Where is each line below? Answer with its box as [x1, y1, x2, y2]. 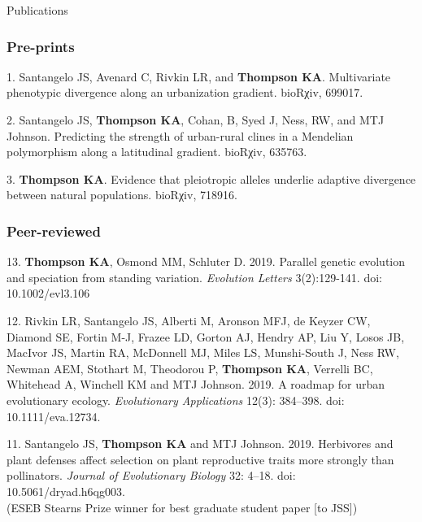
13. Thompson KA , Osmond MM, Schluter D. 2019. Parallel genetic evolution [7, 253, 406, 270]
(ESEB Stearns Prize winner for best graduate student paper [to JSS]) [7, 498, 358, 515]
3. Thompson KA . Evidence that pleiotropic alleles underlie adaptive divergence [7, 170, 416, 187]
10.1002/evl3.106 [7, 285, 90, 302]
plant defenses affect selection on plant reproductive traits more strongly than [7, 450, 394, 468]
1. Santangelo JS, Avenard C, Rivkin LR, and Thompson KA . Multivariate [7, 67, 391, 85]
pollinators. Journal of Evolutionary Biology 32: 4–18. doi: [7, 467, 296, 484]
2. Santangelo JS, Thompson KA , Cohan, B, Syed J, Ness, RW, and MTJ [7, 111, 385, 128]
